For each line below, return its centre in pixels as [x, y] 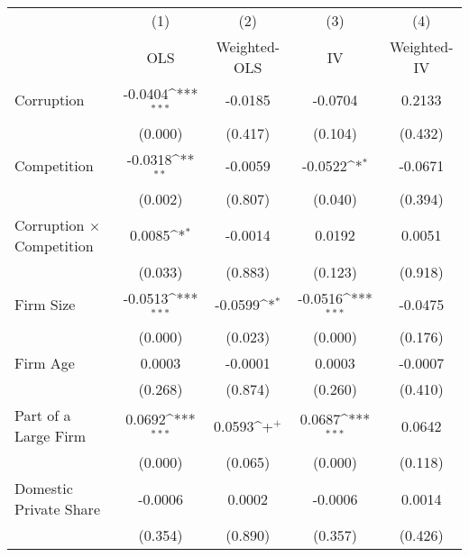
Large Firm [51, 436]
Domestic [44, 489]
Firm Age [45, 363]
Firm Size [45, 304]
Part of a [43, 415]
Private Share [57, 509]
